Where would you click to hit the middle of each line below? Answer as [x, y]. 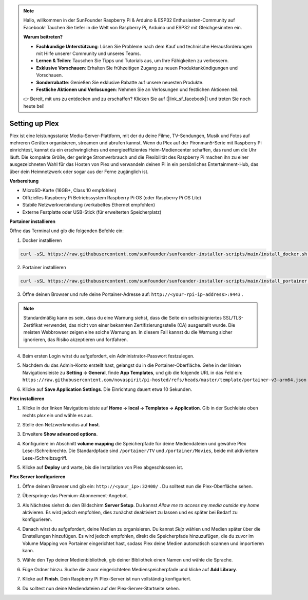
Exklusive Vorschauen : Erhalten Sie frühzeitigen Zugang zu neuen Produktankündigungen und [137, 68]
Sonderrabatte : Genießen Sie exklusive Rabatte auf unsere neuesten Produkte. [120, 82]
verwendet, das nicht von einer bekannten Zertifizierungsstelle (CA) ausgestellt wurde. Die [140, 325]
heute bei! [34, 106]
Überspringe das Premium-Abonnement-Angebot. [75, 496]
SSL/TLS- [233, 318]
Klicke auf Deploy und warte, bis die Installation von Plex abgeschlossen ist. [103, 467]
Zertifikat [33, 325]
